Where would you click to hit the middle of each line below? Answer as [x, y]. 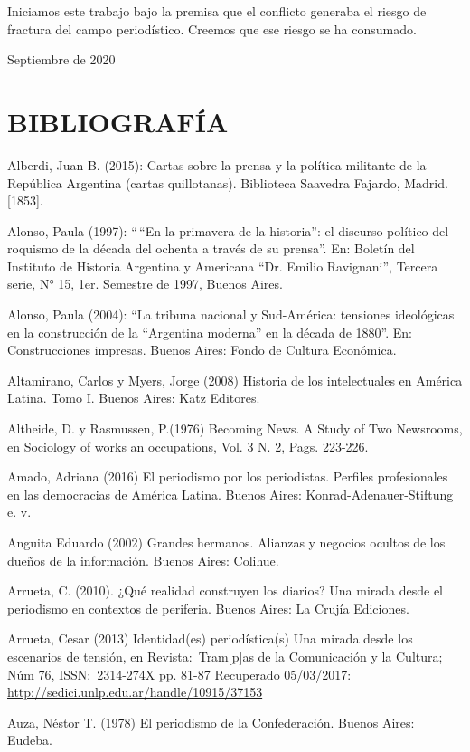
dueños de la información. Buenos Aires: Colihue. [143, 560]
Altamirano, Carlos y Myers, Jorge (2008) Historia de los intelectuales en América [235, 380]
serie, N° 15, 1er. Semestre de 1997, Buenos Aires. [145, 284]
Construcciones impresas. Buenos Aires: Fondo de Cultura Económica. [202, 350]
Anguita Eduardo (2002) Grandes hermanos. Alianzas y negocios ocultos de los [226, 542]
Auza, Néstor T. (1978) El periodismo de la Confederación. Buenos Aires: [211, 722]
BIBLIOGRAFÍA [118, 121]
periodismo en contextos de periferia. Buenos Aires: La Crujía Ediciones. [208, 608]
